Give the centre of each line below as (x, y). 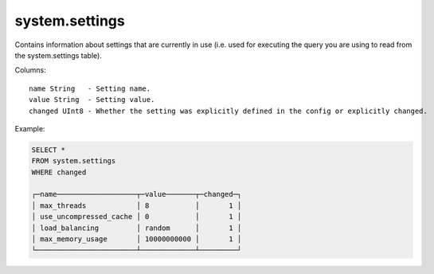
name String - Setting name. (90, 88)
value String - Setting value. (92, 100)
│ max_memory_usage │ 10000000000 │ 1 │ (137, 239)
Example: (30, 128)
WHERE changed (59, 172)
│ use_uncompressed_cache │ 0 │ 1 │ (137, 217)
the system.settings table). (59, 55)
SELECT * (49, 150)
